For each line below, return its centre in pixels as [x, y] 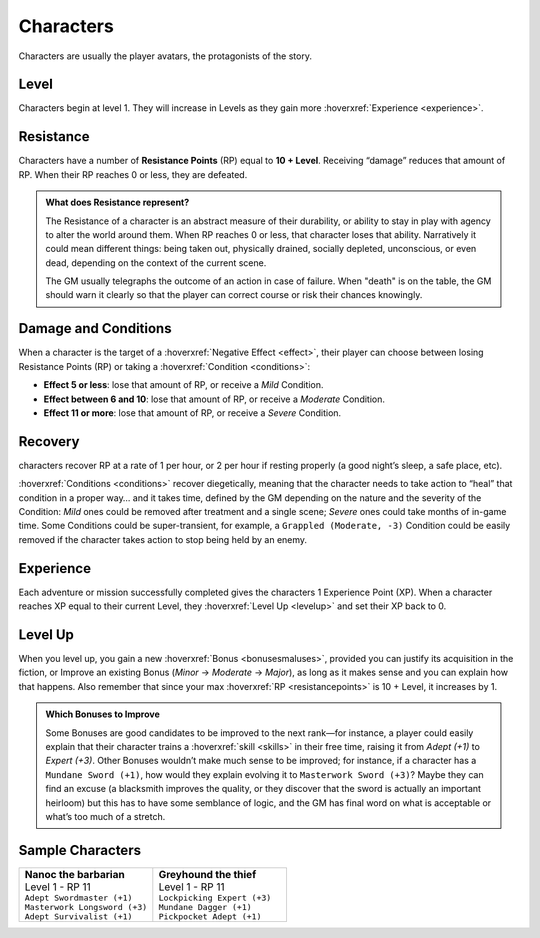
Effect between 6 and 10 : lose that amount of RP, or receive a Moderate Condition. [214, 399]
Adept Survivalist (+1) [78, 916]
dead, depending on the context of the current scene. [156, 262]
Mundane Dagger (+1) [205, 906]
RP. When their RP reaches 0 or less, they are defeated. [133, 174]
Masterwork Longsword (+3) [86, 906]
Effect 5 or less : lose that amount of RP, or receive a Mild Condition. [183, 385]
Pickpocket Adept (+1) [210, 916]
